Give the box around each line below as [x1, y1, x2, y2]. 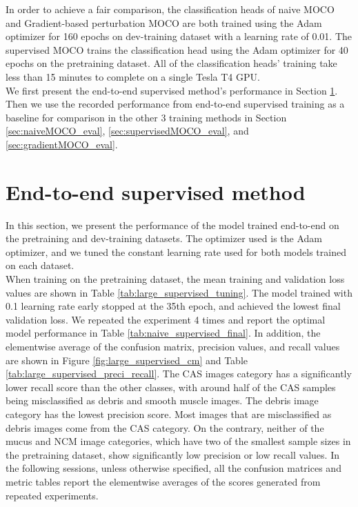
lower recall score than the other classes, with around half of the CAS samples [6, 379, 336, 394]
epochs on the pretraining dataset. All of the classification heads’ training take [6, 56, 337, 70]
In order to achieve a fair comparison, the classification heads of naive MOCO [6, 2, 335, 16]
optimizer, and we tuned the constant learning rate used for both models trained [6, 244, 346, 259]
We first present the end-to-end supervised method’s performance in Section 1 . [6, 83, 338, 97]
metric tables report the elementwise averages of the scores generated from [6, 474, 321, 488]
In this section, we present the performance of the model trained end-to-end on [6, 217, 339, 232]
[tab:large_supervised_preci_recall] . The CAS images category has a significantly [6, 366, 352, 381]
